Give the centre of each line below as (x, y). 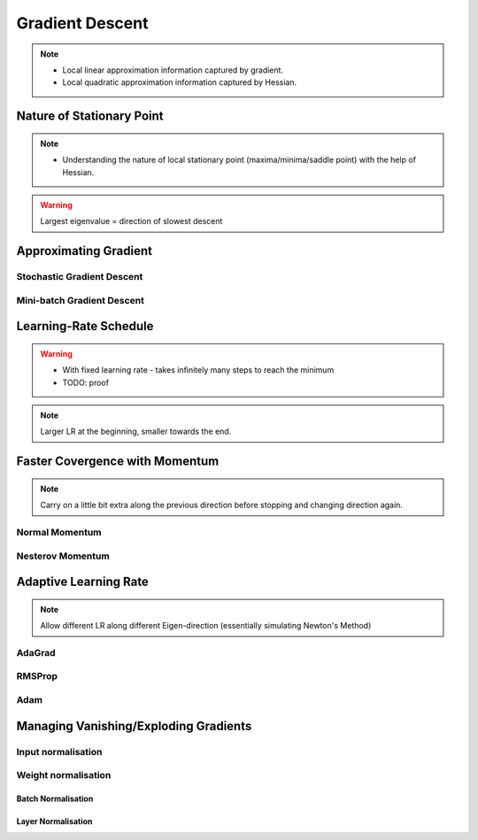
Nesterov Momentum (63, 556)
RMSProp (37, 676)
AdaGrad (36, 652)
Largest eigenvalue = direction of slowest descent (131, 221)
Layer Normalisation (54, 821)
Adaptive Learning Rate (83, 582)
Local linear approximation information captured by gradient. (173, 70)
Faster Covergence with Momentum (118, 462)
